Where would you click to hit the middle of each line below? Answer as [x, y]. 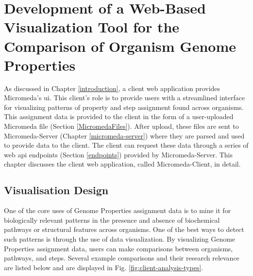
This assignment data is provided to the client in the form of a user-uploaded [119, 116]
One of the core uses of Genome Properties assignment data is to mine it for [118, 210]
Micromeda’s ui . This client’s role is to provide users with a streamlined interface [125, 98]
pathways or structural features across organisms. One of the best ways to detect [124, 229]
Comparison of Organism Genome [120, 46]
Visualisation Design [56, 190]
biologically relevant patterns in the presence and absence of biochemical [112, 220]
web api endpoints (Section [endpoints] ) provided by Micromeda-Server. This [118, 154]
